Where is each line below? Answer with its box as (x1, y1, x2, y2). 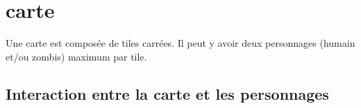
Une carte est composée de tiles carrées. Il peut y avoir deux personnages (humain (6, 36, 355, 50)
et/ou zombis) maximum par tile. (6, 49, 147, 63)
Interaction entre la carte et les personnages (6, 83, 329, 104)
